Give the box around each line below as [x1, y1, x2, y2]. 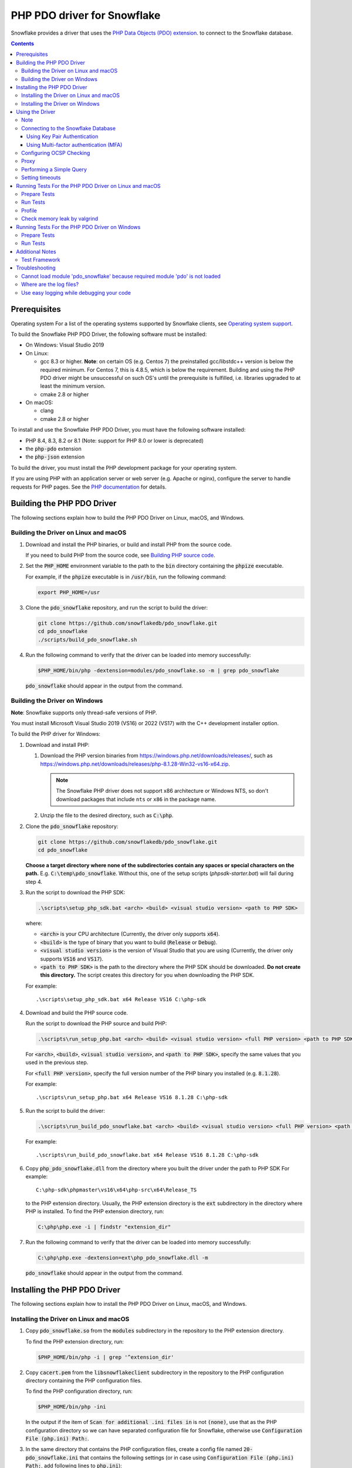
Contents [11, 40, 35, 47]
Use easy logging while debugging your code [21, 289, 131, 296]
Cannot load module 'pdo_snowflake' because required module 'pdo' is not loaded [21, 272, 221, 280]
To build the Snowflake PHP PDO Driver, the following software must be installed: [11, 331, 207, 338]
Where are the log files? [21, 281, 79, 288]
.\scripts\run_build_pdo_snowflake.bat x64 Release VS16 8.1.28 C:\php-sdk [36, 1151, 259, 1159]
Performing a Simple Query [21, 166, 87, 173]
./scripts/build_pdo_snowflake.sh [38, 636, 137, 643]
